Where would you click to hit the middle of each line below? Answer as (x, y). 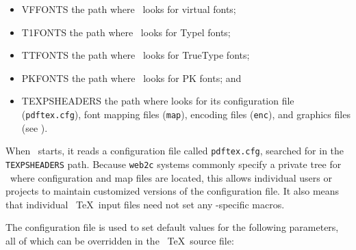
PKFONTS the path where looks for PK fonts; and (131, 78)
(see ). (35, 127)
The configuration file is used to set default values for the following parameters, (172, 227)
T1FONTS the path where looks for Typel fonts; (126, 32)
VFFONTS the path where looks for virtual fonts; (129, 9)
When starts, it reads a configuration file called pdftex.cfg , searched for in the (175, 151)
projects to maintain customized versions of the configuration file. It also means (173, 191)
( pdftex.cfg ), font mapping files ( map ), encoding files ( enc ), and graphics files (186, 114)
